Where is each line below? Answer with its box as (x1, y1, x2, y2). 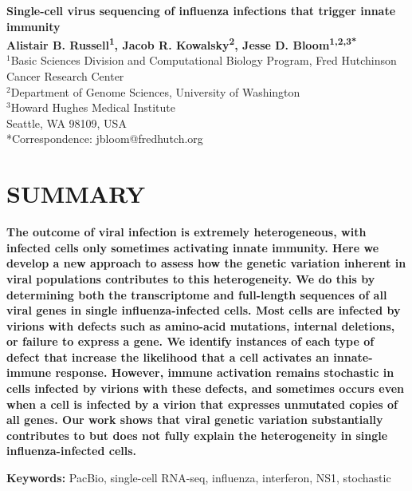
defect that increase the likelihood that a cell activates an (6, 348, 329, 365)
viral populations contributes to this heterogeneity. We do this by (6, 270, 375, 287)
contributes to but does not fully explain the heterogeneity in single (6, 426, 388, 443)
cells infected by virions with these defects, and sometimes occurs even (6, 380, 405, 397)
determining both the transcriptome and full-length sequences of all (6, 286, 387, 303)
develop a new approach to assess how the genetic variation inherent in (6, 255, 406, 271)
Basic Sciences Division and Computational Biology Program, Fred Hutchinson (10, 52, 397, 69)
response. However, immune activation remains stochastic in (55, 364, 394, 381)
